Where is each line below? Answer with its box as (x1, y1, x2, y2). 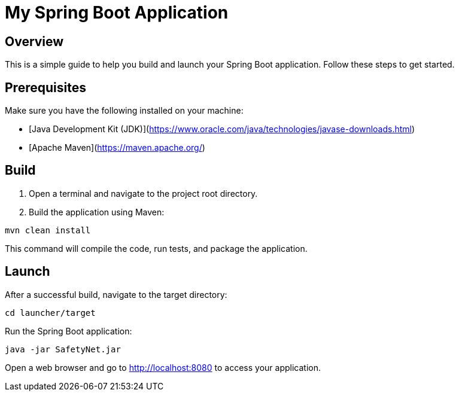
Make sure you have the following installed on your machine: (5, 105, 244, 116)
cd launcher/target (5, 307, 96, 318)
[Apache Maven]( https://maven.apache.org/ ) (29, 142, 205, 153)
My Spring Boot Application (5, 2, 229, 23)
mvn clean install (5, 225, 91, 235)
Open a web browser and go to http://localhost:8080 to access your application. (5, 362, 321, 373)
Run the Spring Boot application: (5, 325, 132, 336)
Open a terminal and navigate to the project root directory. (29, 188, 258, 199)
